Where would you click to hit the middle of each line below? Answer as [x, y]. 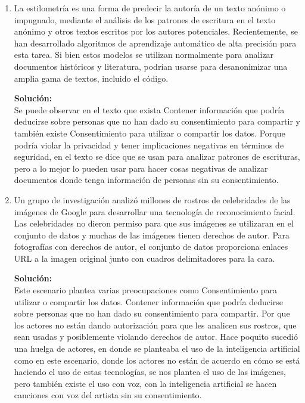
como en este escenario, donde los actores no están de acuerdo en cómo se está [157, 360]
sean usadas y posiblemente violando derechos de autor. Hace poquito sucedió [156, 337]
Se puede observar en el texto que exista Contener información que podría [149, 109]
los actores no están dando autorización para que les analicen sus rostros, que [155, 325]
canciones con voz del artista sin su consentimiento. [108, 395]
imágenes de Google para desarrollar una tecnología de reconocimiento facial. [155, 211]
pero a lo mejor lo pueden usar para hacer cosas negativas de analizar [141, 168]
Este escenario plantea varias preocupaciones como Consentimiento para [146, 290]
